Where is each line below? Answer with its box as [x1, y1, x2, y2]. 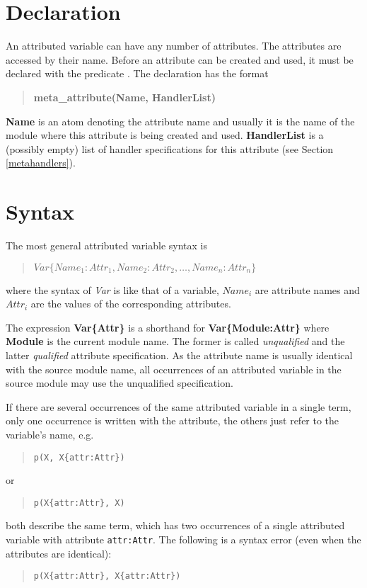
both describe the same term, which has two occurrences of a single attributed [6, 518, 345, 533]
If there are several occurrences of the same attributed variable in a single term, [6, 399, 351, 414]
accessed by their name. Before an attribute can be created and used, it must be [6, 52, 354, 67]
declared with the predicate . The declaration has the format [6, 66, 269, 81]
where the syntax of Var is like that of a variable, [6, 282, 219, 297]
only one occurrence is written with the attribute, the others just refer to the [6, 413, 339, 428]
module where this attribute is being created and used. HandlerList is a [6, 128, 324, 142]
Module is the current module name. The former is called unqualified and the [6, 334, 345, 349]
